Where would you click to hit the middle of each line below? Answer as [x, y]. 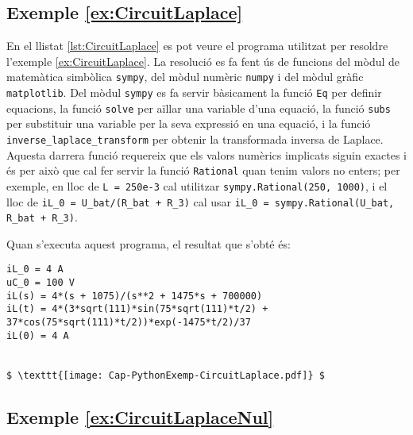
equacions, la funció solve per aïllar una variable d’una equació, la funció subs [199, 108]
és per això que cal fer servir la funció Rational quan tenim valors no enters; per [203, 170]
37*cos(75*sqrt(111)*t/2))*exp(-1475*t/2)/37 [129, 323]
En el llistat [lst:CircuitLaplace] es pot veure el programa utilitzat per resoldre [197, 46]
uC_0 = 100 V [41, 283]
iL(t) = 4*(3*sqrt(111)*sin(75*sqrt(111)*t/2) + [137, 309]
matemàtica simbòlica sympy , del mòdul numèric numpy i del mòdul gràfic [185, 77]
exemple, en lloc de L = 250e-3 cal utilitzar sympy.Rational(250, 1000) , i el [197, 185]
